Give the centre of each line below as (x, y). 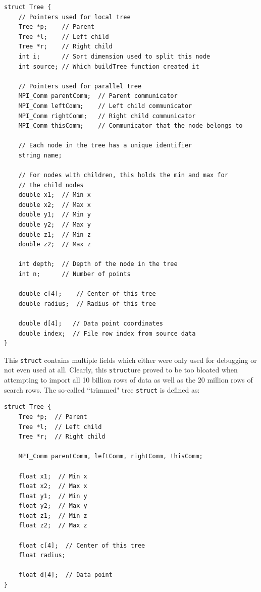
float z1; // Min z (53, 516)
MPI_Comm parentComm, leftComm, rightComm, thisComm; (111, 456)
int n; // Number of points (74, 274)
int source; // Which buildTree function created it (109, 66)
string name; (40, 155)
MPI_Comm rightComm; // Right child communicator (107, 116)
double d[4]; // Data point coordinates (91, 324)
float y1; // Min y (53, 496)
